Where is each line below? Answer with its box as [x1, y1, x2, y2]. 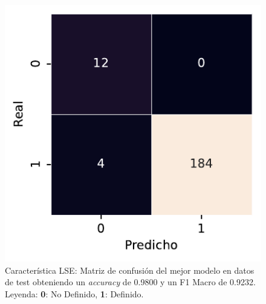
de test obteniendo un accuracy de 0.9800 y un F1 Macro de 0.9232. [5, 276, 256, 288]
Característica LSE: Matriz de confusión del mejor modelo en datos [5, 263, 255, 276]
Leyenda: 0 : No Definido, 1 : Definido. [5, 287, 144, 300]
